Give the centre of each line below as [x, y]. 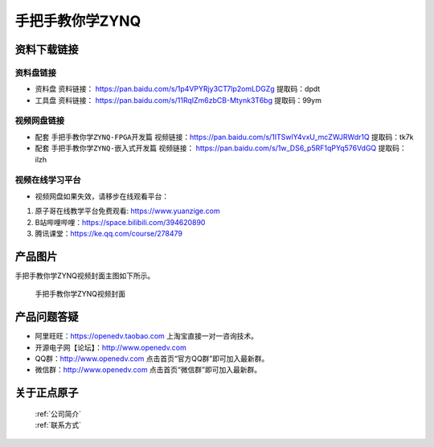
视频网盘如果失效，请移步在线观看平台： [102, 196]
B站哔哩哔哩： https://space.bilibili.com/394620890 [120, 222]
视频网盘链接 [40, 121]
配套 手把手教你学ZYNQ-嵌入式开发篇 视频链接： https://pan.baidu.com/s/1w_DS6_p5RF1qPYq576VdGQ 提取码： [221, 148]
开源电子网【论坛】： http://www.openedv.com [111, 347]
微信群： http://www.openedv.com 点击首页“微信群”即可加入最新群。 [148, 370]
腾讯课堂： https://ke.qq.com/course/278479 [108, 233]
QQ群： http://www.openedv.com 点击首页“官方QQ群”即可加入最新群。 [152, 359]
